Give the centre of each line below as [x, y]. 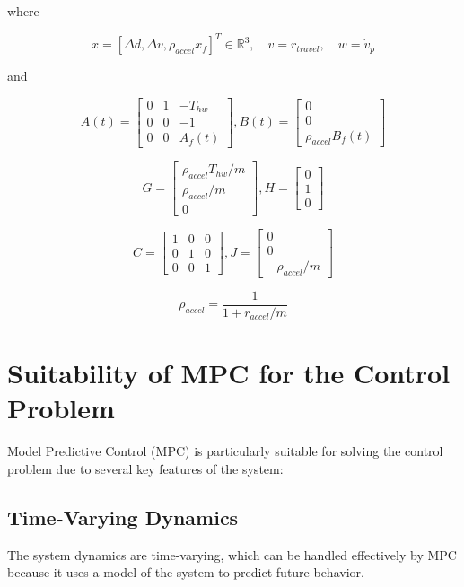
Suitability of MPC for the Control [229, 373]
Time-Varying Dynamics [123, 517]
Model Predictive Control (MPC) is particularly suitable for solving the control [225, 451]
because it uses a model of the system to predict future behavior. [186, 572]
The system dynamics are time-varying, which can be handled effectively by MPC [232, 554]
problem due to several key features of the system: [145, 468]
